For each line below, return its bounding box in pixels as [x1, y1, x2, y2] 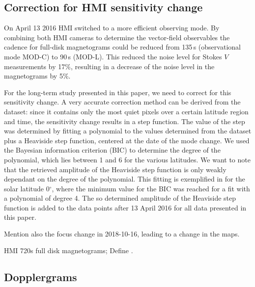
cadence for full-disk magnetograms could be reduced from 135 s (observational [4, 42, 241, 52]
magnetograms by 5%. [4, 71, 71, 81]
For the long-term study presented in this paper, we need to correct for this [4, 87, 231, 97]
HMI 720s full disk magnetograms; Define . [4, 245, 133, 255]
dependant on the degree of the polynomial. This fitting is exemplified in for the [4, 174, 245, 184]
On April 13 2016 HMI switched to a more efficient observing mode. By [4, 23, 220, 33]
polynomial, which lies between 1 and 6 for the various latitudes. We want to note [4, 154, 251, 164]
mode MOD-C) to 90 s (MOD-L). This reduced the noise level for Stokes [4, 51, 222, 61]
